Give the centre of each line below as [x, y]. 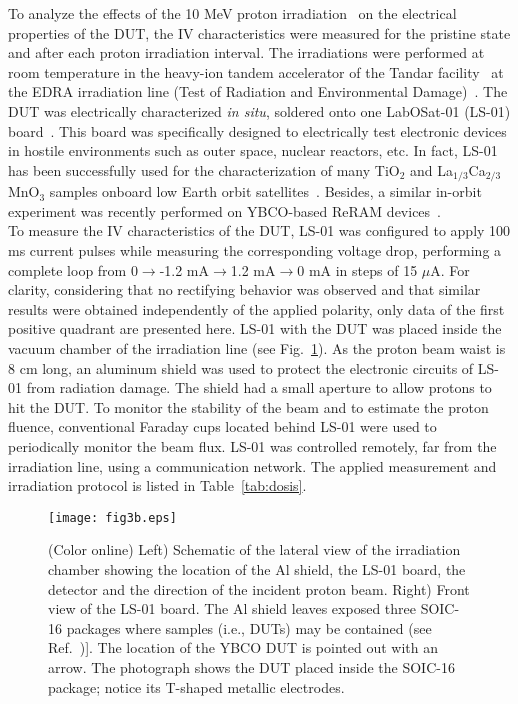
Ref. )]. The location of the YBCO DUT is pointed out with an [243, 647]
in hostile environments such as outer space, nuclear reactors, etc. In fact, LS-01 [253, 150]
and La [432, 169]
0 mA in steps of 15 [357, 269]
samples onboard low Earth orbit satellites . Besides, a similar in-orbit [265, 191]
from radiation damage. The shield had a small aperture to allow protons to [259, 387]
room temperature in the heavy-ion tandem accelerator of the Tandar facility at [256, 71]
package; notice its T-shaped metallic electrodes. [196, 686]
